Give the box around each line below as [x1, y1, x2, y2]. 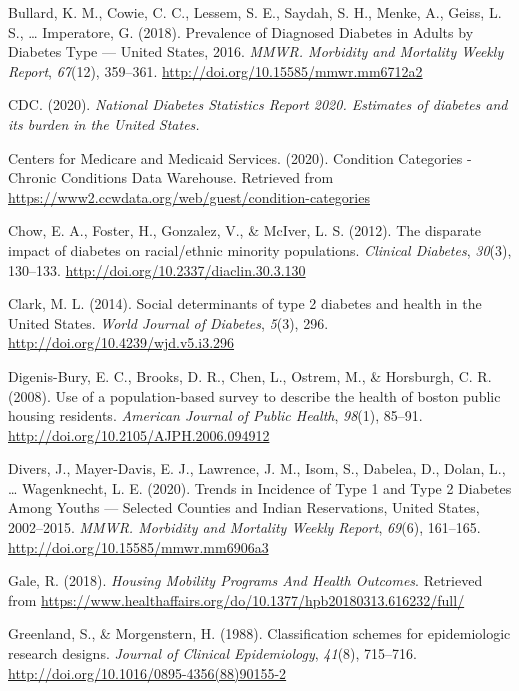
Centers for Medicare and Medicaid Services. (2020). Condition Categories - [8, 147, 472, 168]
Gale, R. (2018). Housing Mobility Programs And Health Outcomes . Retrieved [8, 570, 483, 591]
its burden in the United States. [8, 113, 200, 134]
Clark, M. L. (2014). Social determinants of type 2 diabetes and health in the [8, 293, 482, 314]
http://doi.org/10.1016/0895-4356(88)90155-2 [8, 662, 287, 683]
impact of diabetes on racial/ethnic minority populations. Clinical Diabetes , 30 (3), [8, 239, 512, 260]
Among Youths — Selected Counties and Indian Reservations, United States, [8, 497, 480, 518]
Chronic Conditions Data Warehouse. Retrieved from [8, 167, 334, 188]
